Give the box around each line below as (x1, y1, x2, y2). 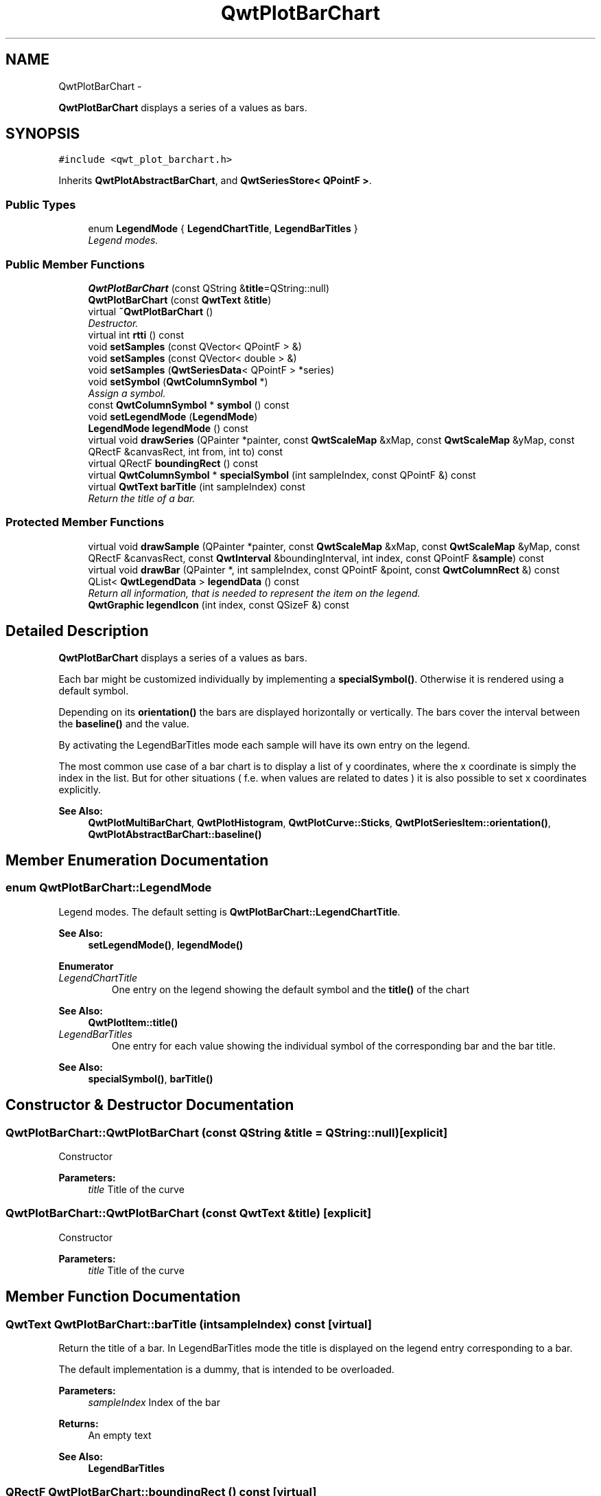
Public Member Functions (5, 257, 145, 271)
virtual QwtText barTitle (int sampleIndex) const (88, 480, 305, 492)
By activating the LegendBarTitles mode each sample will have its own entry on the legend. (58, 738, 471, 751)
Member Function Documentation (5, 1288, 241, 1306)
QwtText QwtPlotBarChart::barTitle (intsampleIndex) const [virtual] (5, 1317, 372, 1331)
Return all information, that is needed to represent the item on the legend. (88, 587, 421, 599)
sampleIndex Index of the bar (88, 1396, 220, 1408)
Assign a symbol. (88, 387, 166, 399)
